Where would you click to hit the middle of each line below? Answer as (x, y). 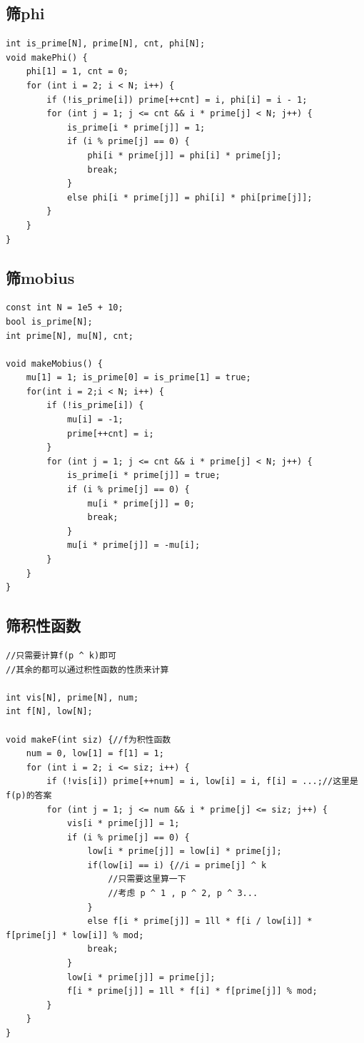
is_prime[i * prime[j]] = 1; (136, 127)
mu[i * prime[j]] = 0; (141, 503)
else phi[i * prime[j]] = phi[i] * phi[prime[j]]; (189, 197)
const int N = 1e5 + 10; (65, 308)
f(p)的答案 (29, 795)
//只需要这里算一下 (147, 879)
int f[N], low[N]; (49, 712)
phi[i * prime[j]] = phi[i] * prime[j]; (184, 155)
